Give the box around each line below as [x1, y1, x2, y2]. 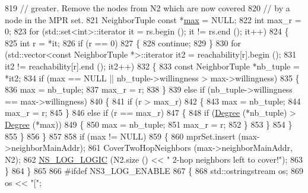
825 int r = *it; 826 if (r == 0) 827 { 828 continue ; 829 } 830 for [5, 36, 241, 49]
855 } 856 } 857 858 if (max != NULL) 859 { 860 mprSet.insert [5, 129, 236, 142]
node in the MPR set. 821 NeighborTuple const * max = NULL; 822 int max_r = [5, 13, 301, 26]
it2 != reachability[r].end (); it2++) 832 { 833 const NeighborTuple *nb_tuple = [5, 59, 300, 72]
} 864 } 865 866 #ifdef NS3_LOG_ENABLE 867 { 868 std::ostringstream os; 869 [5, 164, 304, 177]
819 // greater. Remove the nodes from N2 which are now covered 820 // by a [5, 2, 290, 14]
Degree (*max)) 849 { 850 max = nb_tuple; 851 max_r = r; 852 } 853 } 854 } [5, 118, 293, 130]
